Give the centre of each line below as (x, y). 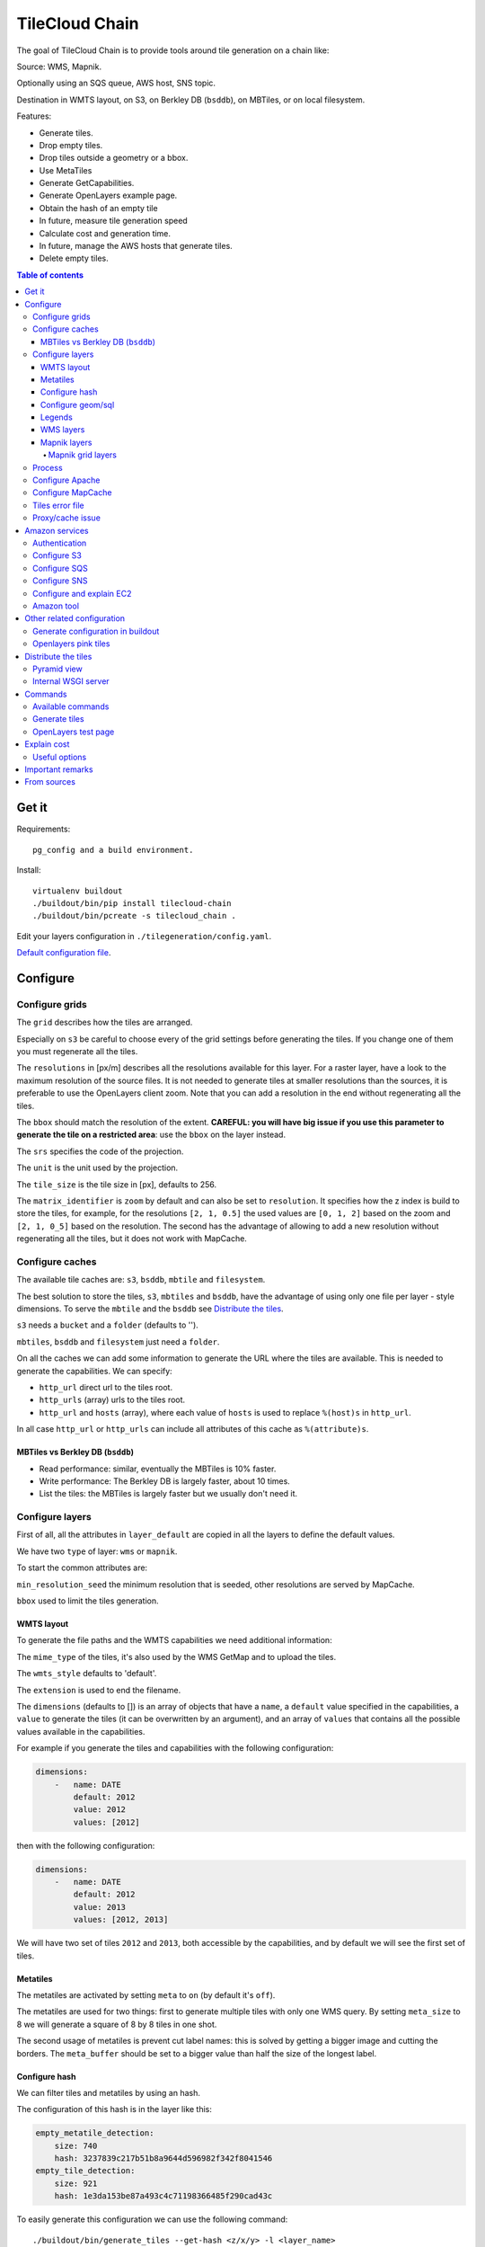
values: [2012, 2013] (121, 1920)
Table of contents (50, 275)
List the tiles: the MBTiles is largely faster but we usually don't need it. (168, 1494)
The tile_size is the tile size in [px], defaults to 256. (117, 1184)
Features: (34, 116)
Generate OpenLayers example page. (108, 195)
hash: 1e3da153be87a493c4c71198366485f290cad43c (163, 2196)
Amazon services (57, 530)
